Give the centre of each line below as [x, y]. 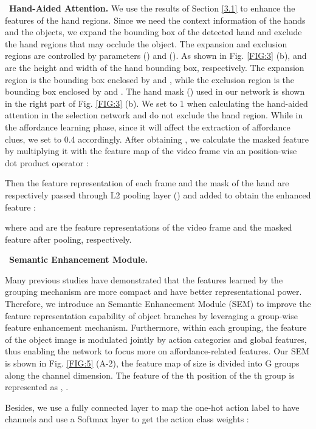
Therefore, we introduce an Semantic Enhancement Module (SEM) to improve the [158, 304]
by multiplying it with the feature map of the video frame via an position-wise [151, 151]
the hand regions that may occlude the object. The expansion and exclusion [146, 43]
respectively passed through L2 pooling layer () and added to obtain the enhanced [158, 194]
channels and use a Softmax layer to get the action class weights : [127, 419]
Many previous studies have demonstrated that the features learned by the [144, 279]
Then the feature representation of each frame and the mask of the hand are [147, 183]
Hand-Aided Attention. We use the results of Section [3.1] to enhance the [152, 8]
